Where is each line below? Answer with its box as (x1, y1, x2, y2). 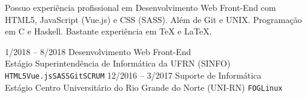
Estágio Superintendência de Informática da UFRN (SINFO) (5, 57, 231, 70)
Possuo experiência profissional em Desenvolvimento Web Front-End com (5, 1, 276, 13)
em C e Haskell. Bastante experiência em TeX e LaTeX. (5, 25, 212, 38)
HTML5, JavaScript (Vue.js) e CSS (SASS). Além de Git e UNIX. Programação (5, 13, 302, 25)
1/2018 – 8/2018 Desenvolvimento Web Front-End (5, 45, 191, 57)
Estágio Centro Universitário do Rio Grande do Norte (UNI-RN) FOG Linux (5, 80, 283, 93)
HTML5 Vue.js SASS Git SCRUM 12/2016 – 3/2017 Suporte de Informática (5, 68, 262, 81)
